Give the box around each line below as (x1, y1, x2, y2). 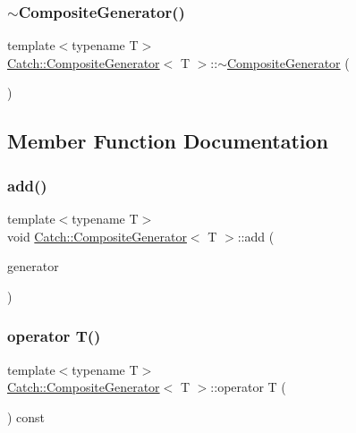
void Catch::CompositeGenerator (7, 226, 187, 245)
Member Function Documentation (7, 127, 329, 155)
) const (7, 407, 46, 426)
